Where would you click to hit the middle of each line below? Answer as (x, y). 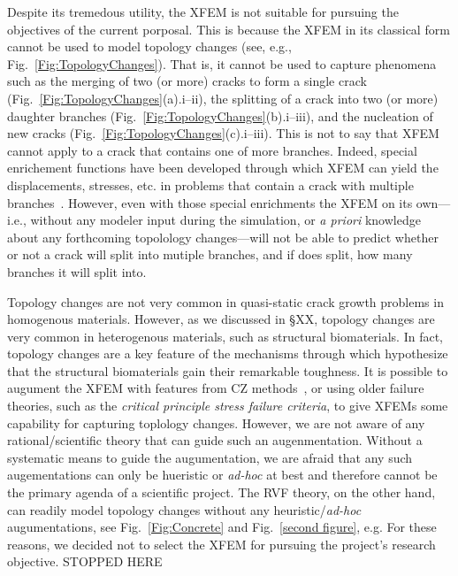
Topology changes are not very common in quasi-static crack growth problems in (225, 301)
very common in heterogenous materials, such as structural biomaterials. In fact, (225, 336)
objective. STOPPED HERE (85, 561)
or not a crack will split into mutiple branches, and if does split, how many (210, 254)
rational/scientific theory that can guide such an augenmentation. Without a (215, 440)
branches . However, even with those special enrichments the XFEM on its (210, 202)
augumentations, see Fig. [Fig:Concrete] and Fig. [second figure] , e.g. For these (222, 527)
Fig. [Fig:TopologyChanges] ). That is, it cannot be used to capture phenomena (222, 63)
